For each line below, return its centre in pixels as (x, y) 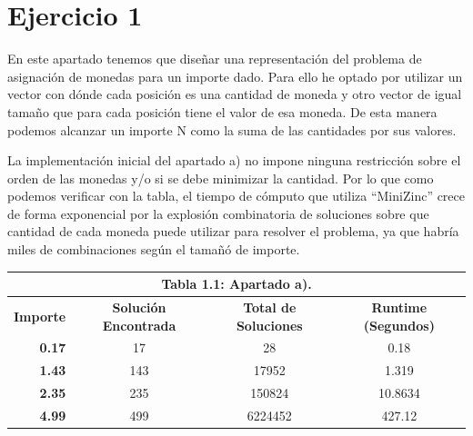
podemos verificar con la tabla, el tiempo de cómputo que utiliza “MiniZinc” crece (236, 196)
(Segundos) (399, 325)
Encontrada (139, 325)
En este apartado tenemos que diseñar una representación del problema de (215, 59)
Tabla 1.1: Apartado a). (236, 284)
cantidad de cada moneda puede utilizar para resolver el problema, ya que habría (233, 231)
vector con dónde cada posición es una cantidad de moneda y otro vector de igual (235, 94)
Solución (139, 307)
